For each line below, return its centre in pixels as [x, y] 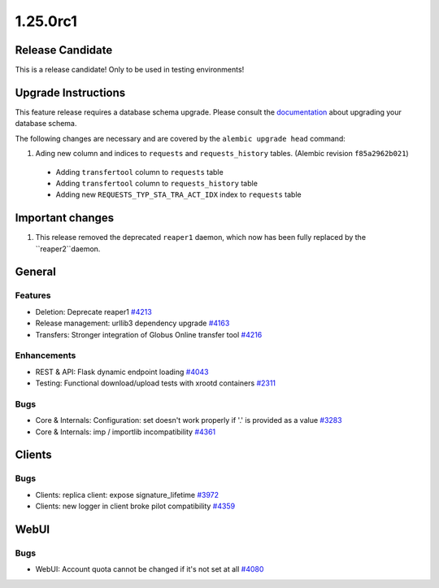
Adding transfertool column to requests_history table [156, 183]
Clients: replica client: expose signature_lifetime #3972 [127, 494]
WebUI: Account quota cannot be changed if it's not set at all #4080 [150, 569]
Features [33, 295]
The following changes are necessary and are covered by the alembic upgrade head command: [180, 138]
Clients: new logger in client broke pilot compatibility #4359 [135, 506]
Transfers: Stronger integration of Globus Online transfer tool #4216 [149, 334]
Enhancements [46, 355]
